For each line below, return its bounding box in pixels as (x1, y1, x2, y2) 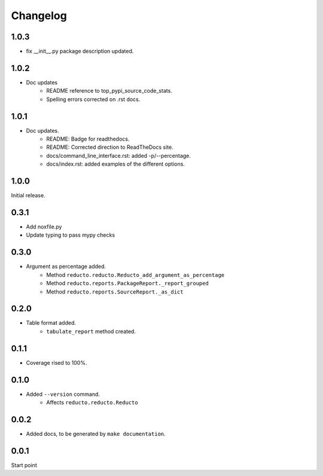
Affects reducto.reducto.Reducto (46, 399, 138, 406)
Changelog (11, 9, 67, 22)
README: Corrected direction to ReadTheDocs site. (46, 144, 173, 151)
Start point (11, 461, 37, 469)
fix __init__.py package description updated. (26, 48, 134, 55)
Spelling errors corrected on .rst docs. (46, 96, 141, 103)
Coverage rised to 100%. (26, 359, 87, 366)
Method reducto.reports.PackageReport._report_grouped (46, 280, 209, 287)
